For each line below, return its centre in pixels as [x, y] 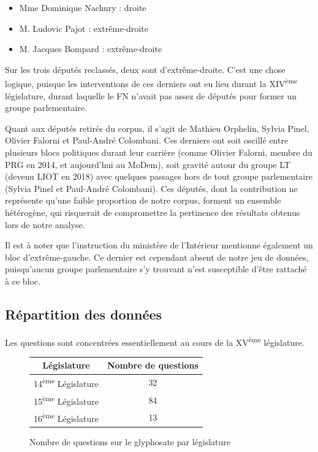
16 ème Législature [66, 417]
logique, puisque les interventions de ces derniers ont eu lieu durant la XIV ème [151, 83]
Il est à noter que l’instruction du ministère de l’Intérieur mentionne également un [159, 245]
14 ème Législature [66, 382]
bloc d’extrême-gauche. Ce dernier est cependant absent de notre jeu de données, [157, 257]
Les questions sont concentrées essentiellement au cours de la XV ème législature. [155, 341]
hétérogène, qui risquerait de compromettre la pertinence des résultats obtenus [153, 212]
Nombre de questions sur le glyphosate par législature [130, 442]
